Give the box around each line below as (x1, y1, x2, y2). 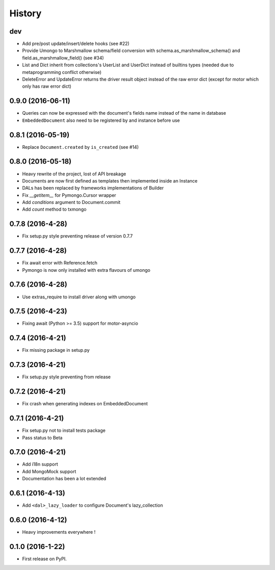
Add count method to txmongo (22, 206, 87, 213)
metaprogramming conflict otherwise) (22, 69, 102, 75)
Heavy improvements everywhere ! (22, 529, 96, 535)
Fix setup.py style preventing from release (22, 374, 111, 380)
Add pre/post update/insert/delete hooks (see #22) (22, 41, 130, 47)
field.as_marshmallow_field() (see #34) (22, 55, 104, 61)
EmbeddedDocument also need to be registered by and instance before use (22, 117, 180, 123)
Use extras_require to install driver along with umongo (22, 294, 136, 300)
